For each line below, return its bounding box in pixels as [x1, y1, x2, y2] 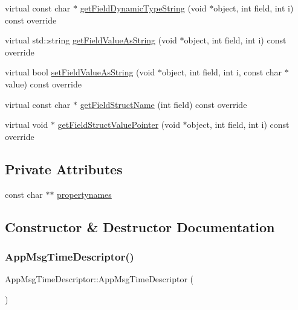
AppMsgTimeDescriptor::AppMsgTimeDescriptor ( [5, 273, 193, 285]
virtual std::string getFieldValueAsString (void [5, 34, 177, 46]
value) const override [5, 77, 82, 90]
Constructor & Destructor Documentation [5, 217, 275, 236]
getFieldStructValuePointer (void [57, 118, 180, 131]
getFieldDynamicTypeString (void [80, 2, 207, 14]
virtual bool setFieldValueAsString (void [5, 66, 155, 78]
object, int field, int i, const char [161, 66, 282, 78]
